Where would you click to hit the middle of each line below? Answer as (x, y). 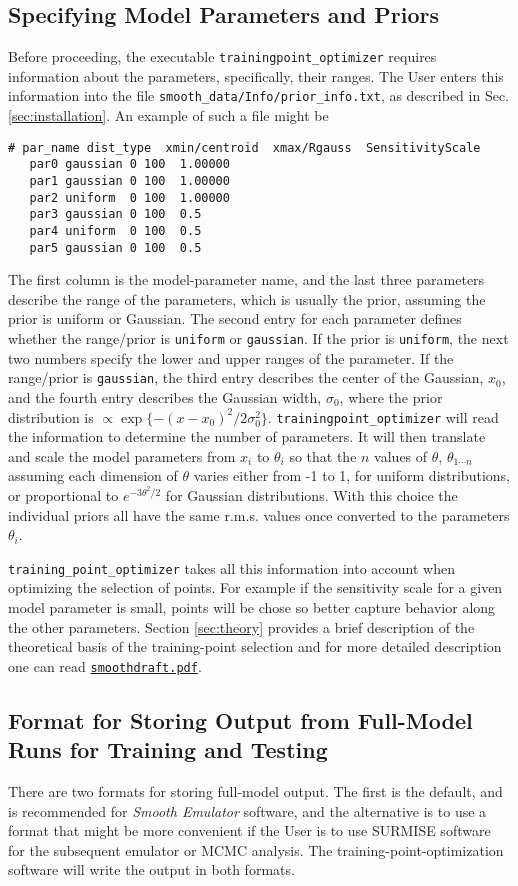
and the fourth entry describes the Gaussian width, (165, 396)
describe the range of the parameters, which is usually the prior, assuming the (247, 298)
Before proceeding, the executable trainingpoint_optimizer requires (222, 56)
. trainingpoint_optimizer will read (383, 416)
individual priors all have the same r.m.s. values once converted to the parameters (259, 514)
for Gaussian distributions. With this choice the (311, 495)
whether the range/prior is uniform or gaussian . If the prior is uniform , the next (258, 338)
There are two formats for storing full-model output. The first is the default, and (255, 791)
